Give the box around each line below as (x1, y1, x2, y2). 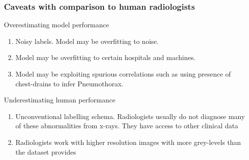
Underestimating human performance (4, 95, 116, 105)
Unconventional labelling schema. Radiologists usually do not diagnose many (15, 111, 245, 121)
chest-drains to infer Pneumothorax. (15, 78, 124, 88)
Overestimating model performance (4, 20, 109, 30)
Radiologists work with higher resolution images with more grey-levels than (15, 137, 241, 147)
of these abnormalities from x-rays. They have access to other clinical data (15, 120, 238, 131)
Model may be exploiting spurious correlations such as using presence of (15, 69, 231, 79)
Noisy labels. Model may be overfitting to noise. (15, 36, 159, 46)
